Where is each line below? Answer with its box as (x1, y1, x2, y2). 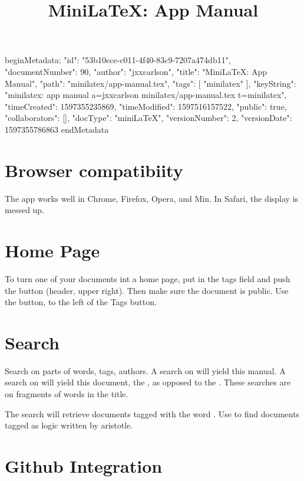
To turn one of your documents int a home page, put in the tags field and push (5, 272, 290, 284)
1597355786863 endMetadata (5, 123, 109, 135)
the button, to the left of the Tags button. (5, 296, 157, 308)
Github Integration (5, 454, 163, 478)
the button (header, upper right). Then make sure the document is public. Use (5, 284, 289, 296)
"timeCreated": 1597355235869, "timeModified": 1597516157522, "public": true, (5, 100, 287, 112)
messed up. (5, 204, 45, 216)
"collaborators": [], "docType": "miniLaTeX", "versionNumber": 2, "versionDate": (5, 112, 292, 124)
